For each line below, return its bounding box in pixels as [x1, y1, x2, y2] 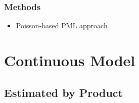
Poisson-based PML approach [16, 20, 108, 31]
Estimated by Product [4, 84, 123, 100]
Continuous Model [4, 50, 135, 70]
